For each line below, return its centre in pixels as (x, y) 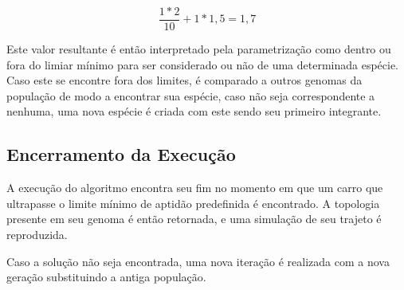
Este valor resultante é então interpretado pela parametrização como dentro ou (199, 49)
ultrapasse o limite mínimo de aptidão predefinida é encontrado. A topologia (193, 203)
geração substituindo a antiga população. (106, 277)
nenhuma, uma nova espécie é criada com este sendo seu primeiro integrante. (194, 111)
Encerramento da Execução (121, 154)
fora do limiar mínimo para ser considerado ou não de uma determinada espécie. (203, 64)
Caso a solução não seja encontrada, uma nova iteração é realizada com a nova (198, 261)
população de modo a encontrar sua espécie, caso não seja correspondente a (191, 95)
